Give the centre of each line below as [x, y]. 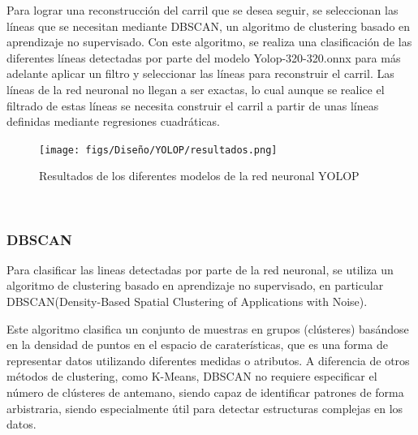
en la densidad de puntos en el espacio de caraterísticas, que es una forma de [197, 345]
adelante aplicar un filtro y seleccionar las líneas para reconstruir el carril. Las [200, 73]
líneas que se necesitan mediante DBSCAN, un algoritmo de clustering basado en [209, 26]
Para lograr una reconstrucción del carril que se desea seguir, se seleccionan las [203, 10]
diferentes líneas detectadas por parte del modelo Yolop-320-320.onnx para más [204, 57]
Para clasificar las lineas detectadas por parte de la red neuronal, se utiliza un [200, 269]
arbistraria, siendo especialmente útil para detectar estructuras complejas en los [205, 408]
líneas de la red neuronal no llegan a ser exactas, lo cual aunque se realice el [196, 89]
